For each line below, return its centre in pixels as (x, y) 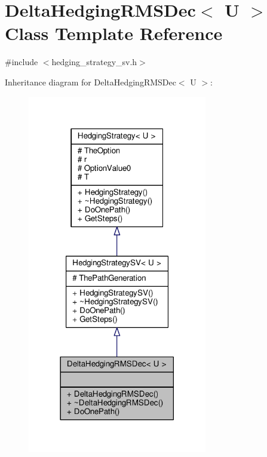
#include (22, 62)
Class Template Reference (114, 33)
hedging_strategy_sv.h (94, 62)
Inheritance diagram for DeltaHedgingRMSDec (90, 82)
